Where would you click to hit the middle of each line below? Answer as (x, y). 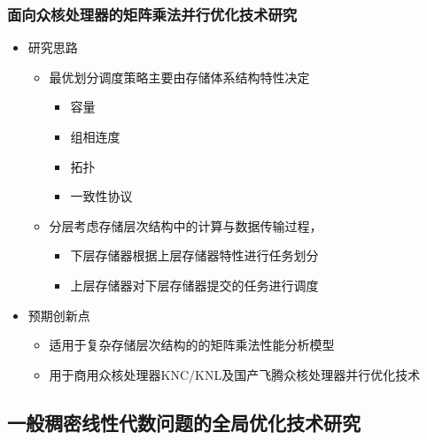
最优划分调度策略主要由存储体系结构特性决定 (179, 77)
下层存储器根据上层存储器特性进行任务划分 (194, 255)
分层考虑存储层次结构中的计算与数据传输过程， (186, 225)
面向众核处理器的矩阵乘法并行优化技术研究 (152, 14)
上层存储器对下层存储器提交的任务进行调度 (194, 285)
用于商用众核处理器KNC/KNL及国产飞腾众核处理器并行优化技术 (235, 374)
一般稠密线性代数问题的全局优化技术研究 (184, 422)
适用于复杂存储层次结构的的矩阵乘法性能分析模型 (192, 345)
